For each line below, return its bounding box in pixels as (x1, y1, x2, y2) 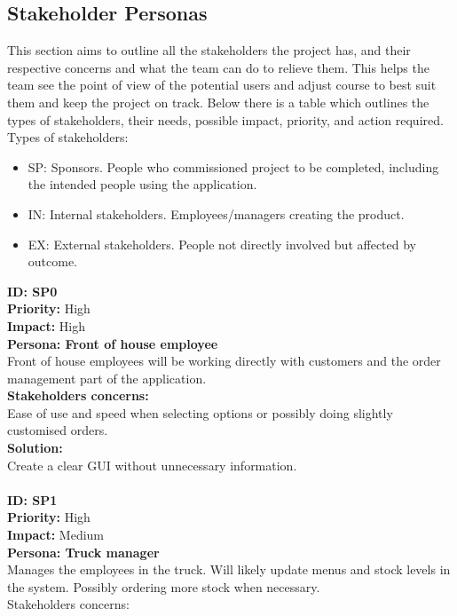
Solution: (7, 438, 63, 457)
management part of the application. (7, 368, 207, 387)
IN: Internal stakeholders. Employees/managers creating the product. (28, 204, 405, 223)
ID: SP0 (7, 281, 58, 300)
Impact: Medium (7, 525, 105, 544)
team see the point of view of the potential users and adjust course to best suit (7, 75, 437, 94)
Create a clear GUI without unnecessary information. (7, 455, 297, 474)
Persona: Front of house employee (7, 334, 218, 352)
